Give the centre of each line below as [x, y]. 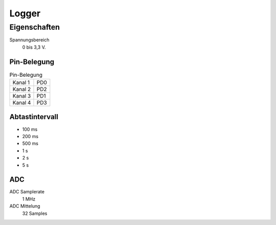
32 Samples [35, 213]
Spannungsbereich [29, 40]
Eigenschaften [35, 27]
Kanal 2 [22, 89]
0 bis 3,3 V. [34, 47]
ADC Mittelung [25, 206]
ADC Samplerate [27, 192]
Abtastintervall [34, 117]
